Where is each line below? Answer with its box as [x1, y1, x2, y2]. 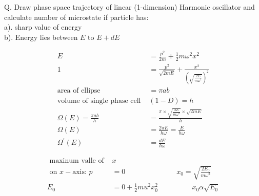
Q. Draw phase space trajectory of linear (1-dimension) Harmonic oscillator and [4, 2, 255, 12]
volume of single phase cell [57, 97, 141, 104]
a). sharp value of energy [4, 21, 82, 32]
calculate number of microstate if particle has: [4, 11, 149, 22]
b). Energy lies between [4, 31, 78, 42]
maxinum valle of [49, 157, 104, 165]
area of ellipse [57, 86, 101, 94]
